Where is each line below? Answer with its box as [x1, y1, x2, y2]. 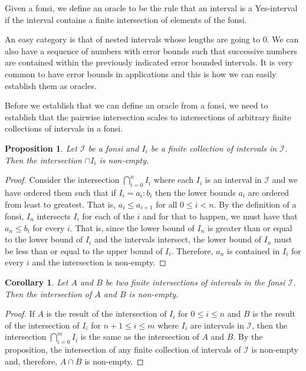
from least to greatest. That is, [5, 198, 116, 210]
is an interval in [205, 173, 262, 186]
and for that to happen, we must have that [143, 209, 298, 222]
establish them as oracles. [5, 79, 97, 91]
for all [156, 198, 177, 210]
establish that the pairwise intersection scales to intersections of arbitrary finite [5, 110, 291, 123]
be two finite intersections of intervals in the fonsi [105, 275, 285, 288]
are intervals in [190, 319, 244, 331]
